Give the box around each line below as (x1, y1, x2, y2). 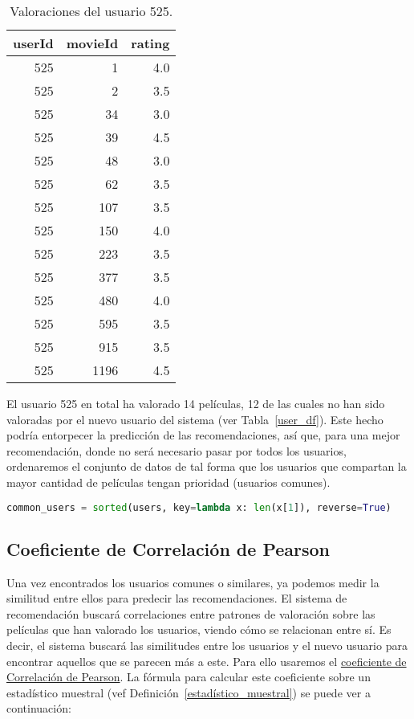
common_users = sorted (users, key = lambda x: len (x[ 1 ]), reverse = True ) (6, 501, 392, 513)
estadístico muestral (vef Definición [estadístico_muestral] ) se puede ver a (6, 684, 371, 701)
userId (13, 34, 54, 52)
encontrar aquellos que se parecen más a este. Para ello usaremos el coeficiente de (6, 652, 407, 669)
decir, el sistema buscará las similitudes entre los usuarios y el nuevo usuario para (6, 637, 408, 654)
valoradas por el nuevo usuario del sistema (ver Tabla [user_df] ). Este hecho (6, 411, 384, 427)
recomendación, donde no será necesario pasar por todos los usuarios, (6, 442, 347, 459)
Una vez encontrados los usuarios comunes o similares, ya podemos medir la (6, 574, 379, 590)
